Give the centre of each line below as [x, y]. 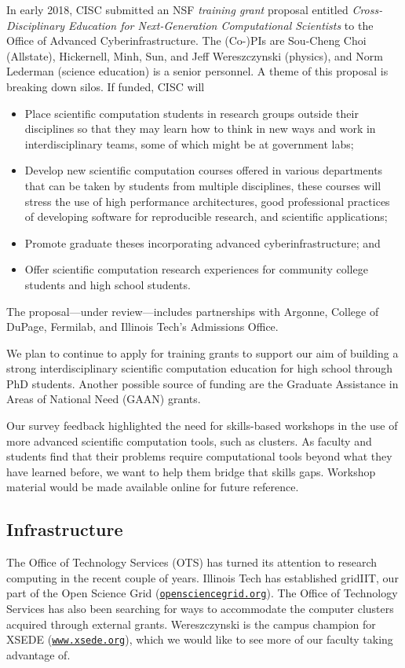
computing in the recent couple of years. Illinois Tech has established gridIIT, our [202, 577]
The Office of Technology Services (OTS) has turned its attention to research [192, 562]
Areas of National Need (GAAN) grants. [104, 399]
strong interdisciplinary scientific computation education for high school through [200, 368]
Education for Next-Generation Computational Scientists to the [221, 25]
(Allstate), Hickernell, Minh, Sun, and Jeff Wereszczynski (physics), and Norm [195, 55]
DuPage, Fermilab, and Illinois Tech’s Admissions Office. [142, 327]
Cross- [367, 9]
